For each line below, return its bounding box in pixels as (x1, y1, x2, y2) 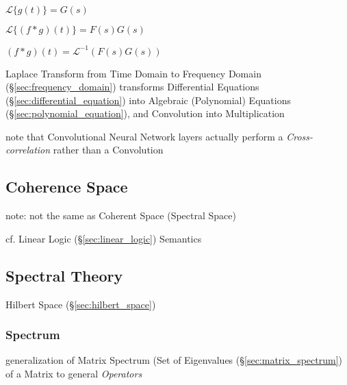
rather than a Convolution (53, 142, 164, 157)
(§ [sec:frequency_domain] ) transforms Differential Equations (5, 79, 259, 94)
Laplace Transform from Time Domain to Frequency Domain (5, 66, 261, 80)
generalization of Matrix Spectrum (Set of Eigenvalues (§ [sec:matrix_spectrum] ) (5, 353, 342, 367)
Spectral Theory (5, 264, 123, 286)
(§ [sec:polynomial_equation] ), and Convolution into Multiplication (5, 106, 285, 121)
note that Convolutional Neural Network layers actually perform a (5, 129, 283, 143)
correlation (5, 142, 51, 157)
